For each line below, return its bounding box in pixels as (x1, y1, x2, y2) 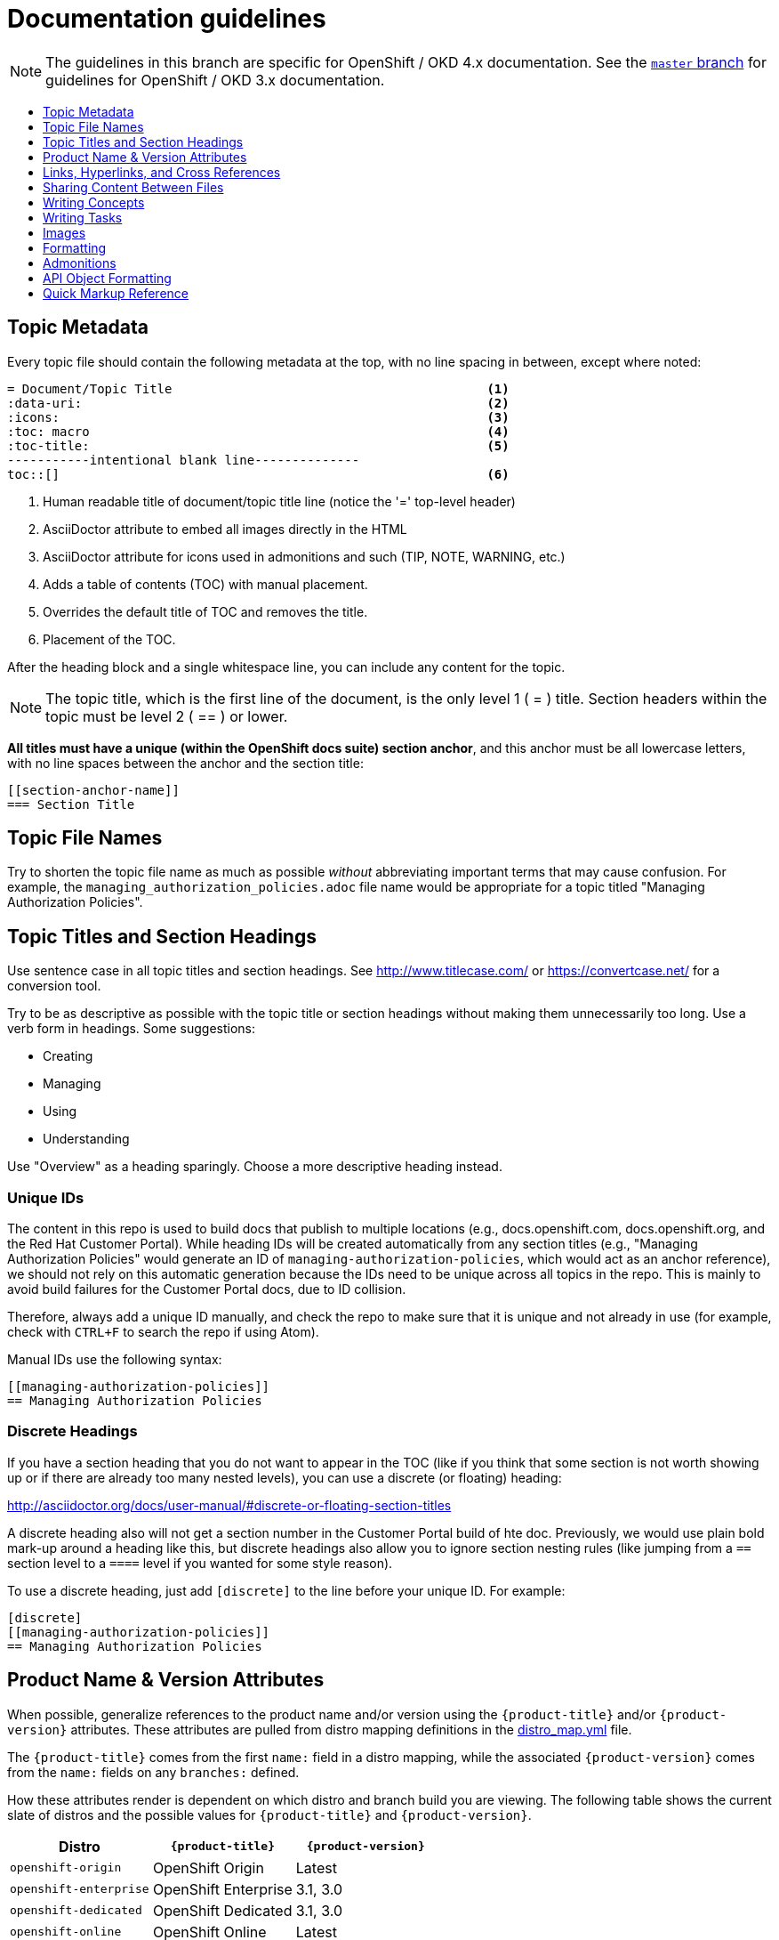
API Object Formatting (43, 270, 172, 286)
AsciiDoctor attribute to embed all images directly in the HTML (43, 521, 407, 537)
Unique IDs (7, 1188, 84, 1207)
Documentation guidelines (7, 4, 326, 34)
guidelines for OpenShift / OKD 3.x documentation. (45, 70, 385, 89)
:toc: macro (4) (7, 424, 510, 439)
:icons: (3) (7, 409, 510, 424)
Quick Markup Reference (43, 285, 189, 301)
